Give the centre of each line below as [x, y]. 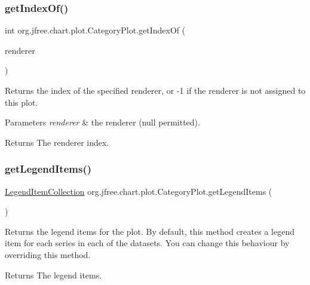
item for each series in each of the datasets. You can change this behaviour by [147, 243]
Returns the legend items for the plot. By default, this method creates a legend [150, 231]
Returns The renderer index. [57, 142]
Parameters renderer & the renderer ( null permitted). [102, 122]
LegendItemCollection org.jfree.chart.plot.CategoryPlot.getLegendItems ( [139, 191]
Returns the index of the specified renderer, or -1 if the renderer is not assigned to [155, 90]
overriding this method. [48, 254]
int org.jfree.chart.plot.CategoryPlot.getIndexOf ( [95, 30]
